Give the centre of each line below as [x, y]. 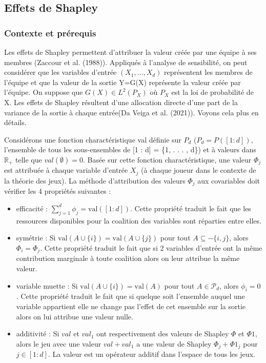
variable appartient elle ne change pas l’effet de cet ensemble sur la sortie [131, 306]
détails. [15, 122]
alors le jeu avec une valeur [59, 343]
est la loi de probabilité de [212, 92]
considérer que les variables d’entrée [60, 72]
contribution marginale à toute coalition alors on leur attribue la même [128, 258]
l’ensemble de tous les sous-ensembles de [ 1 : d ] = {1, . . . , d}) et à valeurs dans [130, 149]
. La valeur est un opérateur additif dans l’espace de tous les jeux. [151, 354]
